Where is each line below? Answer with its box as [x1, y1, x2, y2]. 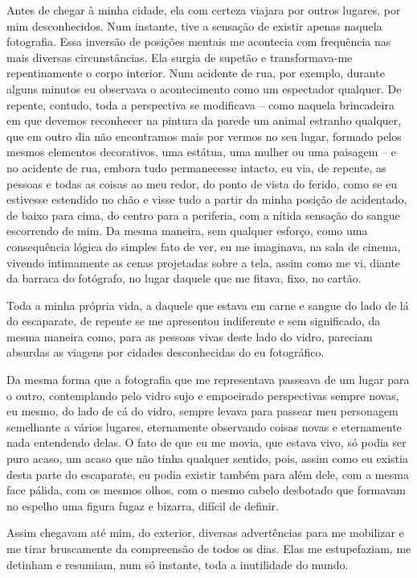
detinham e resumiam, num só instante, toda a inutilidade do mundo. [6, 555, 349, 572]
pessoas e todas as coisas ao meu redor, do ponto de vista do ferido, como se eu [6, 175, 398, 192]
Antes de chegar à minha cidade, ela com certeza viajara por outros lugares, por [6, 2, 401, 18]
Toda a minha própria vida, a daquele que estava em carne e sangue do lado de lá [6, 296, 409, 313]
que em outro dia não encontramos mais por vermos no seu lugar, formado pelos [6, 127, 402, 144]
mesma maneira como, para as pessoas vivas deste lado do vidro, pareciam [6, 328, 373, 345]
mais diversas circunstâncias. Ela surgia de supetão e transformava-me [6, 48, 353, 65]
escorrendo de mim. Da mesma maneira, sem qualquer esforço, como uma [6, 222, 368, 239]
